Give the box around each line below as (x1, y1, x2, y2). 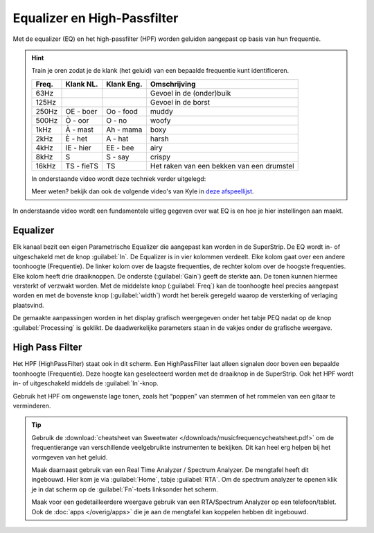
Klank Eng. (106, 79, 143, 89)
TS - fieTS (65, 161, 99, 171)
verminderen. (12, 402, 51, 410)
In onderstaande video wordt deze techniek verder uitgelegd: (31, 174, 206, 183)
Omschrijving (150, 79, 196, 89)
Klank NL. (65, 79, 98, 89)
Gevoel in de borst (150, 97, 211, 107)
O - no (106, 115, 127, 125)
